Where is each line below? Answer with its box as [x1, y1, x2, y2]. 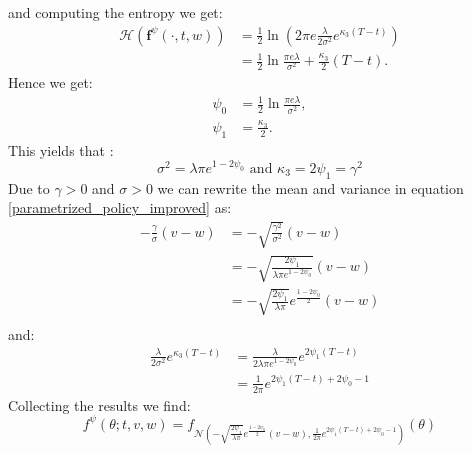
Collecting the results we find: [8, 394, 191, 415]
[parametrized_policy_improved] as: [8, 197, 232, 218]
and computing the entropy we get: [8, 2, 223, 22]
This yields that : [8, 139, 114, 160]
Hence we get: [8, 72, 93, 93]
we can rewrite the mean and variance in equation [157, 177, 464, 198]
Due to [8, 177, 50, 198]
